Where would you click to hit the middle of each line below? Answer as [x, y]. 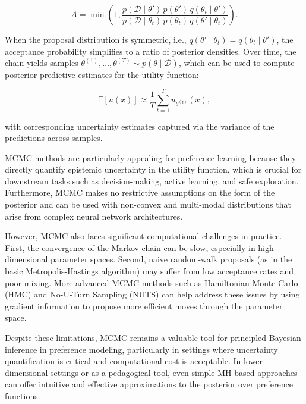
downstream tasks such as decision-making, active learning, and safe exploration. [152, 181]
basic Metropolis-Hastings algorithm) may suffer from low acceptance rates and [149, 271]
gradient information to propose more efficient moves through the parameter [144, 306]
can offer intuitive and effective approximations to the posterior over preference [149, 384]
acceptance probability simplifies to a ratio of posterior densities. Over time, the [151, 51]
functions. [23, 395]
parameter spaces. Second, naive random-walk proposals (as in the [171, 259]
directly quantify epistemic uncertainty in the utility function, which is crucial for [153, 169]
